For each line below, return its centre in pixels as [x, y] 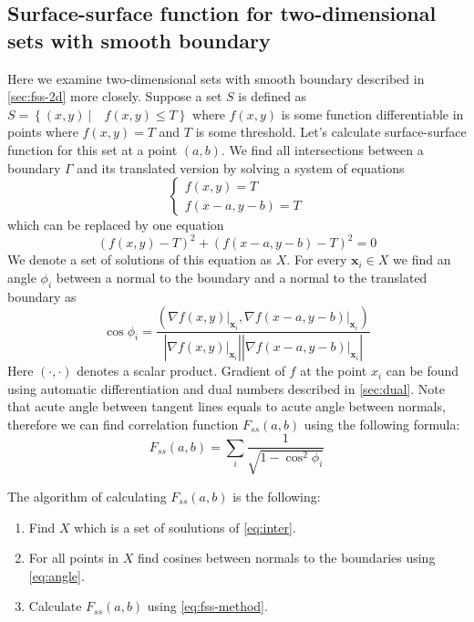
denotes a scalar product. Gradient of [181, 371]
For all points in [74, 558]
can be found [422, 371]
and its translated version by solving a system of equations [241, 167]
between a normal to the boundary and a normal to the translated [242, 277]
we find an [422, 259]
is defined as [273, 96]
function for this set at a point [93, 149]
